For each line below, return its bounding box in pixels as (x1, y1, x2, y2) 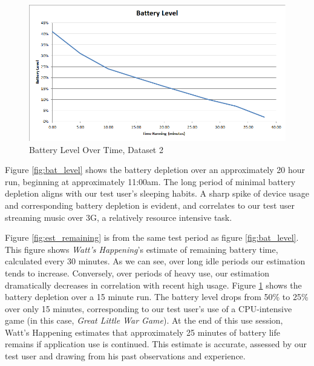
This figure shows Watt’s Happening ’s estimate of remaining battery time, (5, 243, 278, 255)
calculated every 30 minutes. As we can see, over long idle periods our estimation (5, 255, 306, 267)
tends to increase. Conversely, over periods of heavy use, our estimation (5, 266, 269, 279)
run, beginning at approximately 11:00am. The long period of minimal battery (5, 175, 296, 188)
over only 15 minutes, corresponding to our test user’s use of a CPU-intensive (5, 302, 292, 315)
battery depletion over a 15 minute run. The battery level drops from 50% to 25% (5, 290, 309, 303)
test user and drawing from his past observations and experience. (5, 350, 246, 362)
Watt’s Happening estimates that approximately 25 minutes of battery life (5, 325, 281, 338)
